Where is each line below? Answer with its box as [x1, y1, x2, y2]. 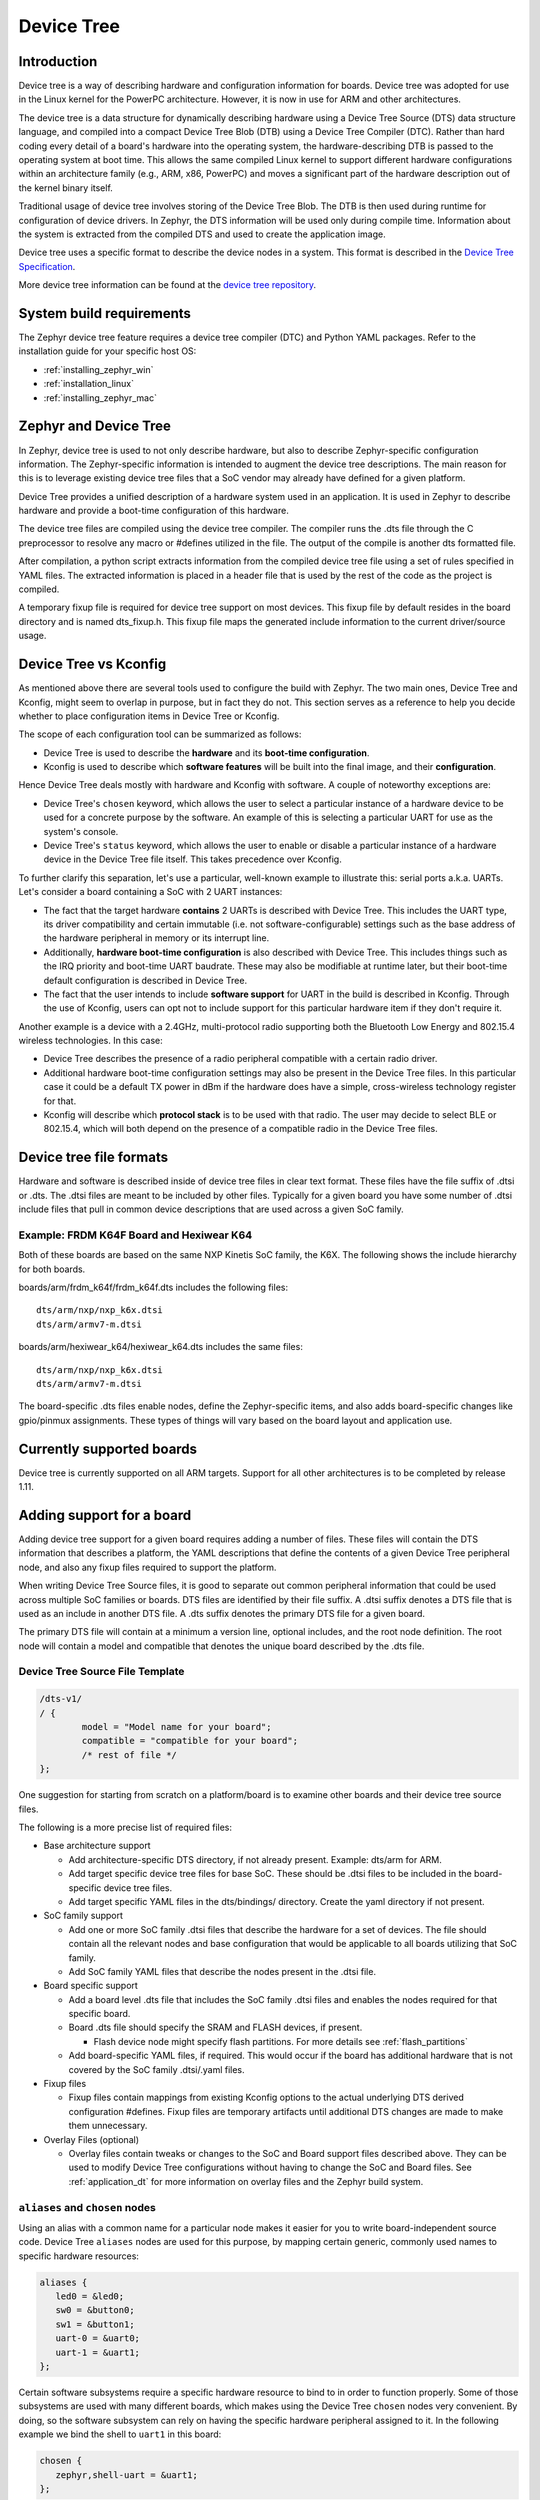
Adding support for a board [18, 1506, 192, 1524]
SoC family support [43, 1910, 124, 1922]
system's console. [43, 825, 119, 837]
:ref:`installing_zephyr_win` [43, 363, 154, 375]
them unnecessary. [68, 2120, 148, 2132]
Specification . [18, 260, 76, 272]
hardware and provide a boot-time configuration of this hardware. [18, 505, 289, 517]
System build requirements [18, 305, 192, 322]
